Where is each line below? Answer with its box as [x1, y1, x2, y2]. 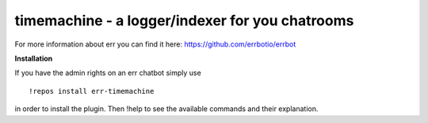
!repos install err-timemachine [29, 87, 155, 95]
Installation [14, 54, 53, 63]
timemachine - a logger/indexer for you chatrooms [14, 12, 354, 29]
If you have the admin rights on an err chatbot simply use [14, 68, 201, 78]
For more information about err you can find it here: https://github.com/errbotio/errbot [14, 39, 296, 49]
